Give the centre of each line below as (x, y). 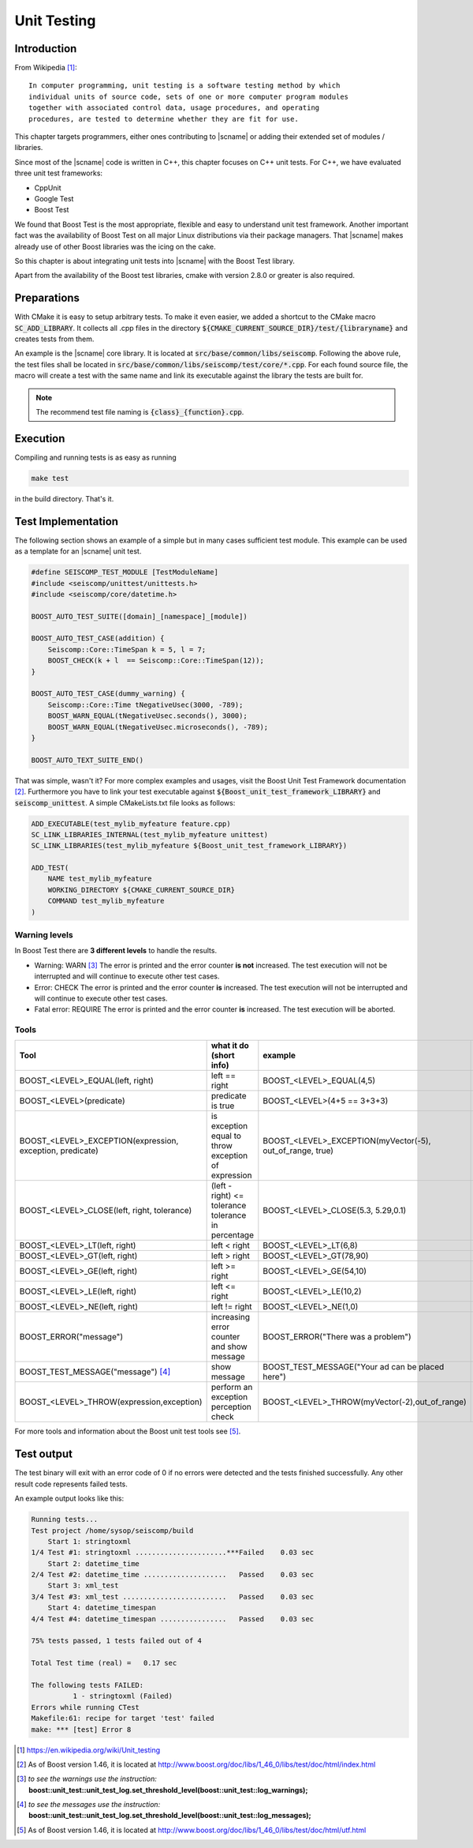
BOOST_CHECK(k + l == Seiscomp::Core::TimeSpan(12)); (156, 661)
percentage (233, 1235)
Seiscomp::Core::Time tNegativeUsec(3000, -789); (145, 704)
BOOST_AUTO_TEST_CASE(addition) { (98, 639)
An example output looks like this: (69, 1499)
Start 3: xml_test (83, 1586)
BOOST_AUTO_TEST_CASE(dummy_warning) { (108, 694)
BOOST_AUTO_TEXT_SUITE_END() (88, 760)
